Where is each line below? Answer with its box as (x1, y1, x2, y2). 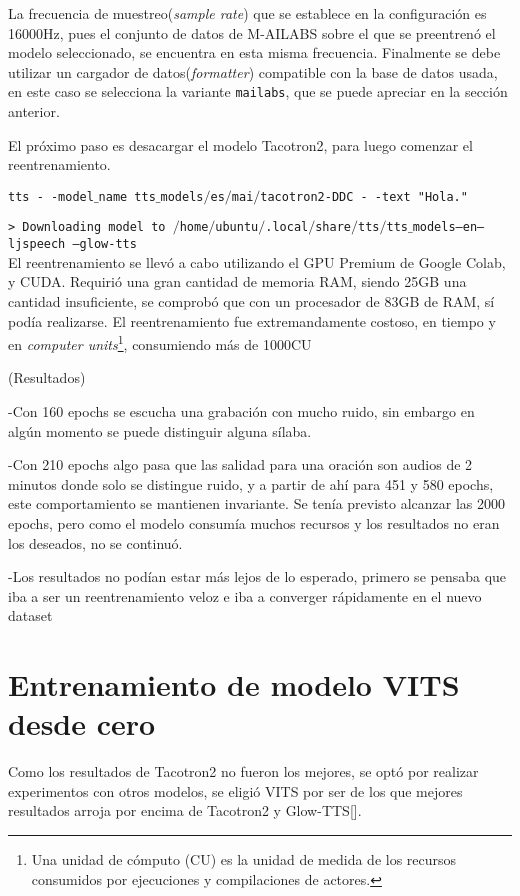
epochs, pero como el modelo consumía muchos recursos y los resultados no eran (8, 512, 500, 533)
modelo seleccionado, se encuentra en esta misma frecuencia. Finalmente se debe (8, 42, 501, 63)
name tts (98, 189, 156, 204)
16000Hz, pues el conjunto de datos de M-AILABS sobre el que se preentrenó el (8, 22, 496, 43)
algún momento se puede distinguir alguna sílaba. (8, 420, 312, 441)
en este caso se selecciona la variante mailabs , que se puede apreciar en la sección (8, 81, 508, 102)
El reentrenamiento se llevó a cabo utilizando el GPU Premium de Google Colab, (8, 251, 506, 272)
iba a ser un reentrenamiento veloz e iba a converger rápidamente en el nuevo (8, 585, 482, 606)
